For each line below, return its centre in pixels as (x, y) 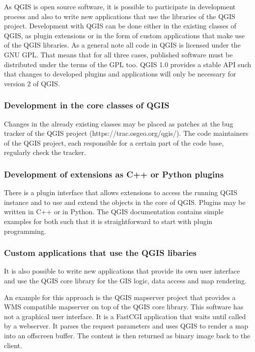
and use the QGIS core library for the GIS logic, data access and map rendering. (125, 280)
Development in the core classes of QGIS (87, 105)
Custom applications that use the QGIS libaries (100, 253)
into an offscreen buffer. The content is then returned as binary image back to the (127, 335)
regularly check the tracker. (45, 152)
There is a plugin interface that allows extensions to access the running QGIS (121, 192)
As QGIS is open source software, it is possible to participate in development (120, 6)
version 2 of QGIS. (32, 83)
